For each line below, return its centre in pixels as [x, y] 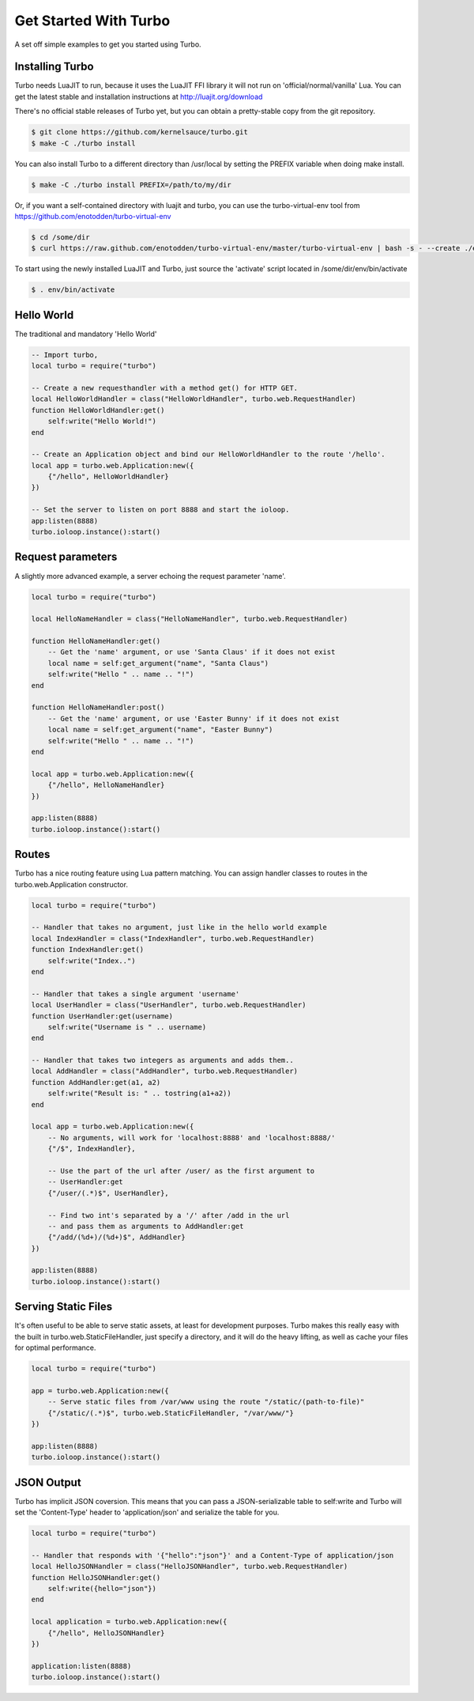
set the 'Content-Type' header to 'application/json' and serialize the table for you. [147, 1512]
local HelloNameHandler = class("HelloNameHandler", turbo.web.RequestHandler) [190, 619]
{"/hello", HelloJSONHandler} [106, 1633]
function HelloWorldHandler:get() [98, 410]
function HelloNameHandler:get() [96, 641]
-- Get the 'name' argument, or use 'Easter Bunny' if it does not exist [194, 718]
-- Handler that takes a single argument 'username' [135, 994]
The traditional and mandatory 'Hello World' [86, 334]
